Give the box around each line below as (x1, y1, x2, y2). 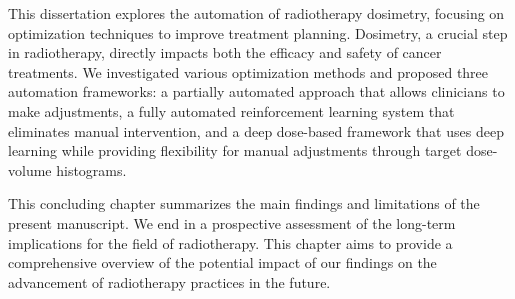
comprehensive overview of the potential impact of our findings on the (8, 252, 437, 273)
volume (8, 159, 52, 180)
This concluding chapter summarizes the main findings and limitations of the (8, 193, 480, 214)
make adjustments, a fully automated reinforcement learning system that (8, 100, 455, 121)
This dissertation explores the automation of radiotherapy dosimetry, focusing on (8, 3, 505, 23)
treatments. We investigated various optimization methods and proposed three (8, 61, 489, 82)
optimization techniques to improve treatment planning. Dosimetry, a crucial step (8, 22, 508, 43)
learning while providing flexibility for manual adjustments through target (8, 140, 462, 161)
